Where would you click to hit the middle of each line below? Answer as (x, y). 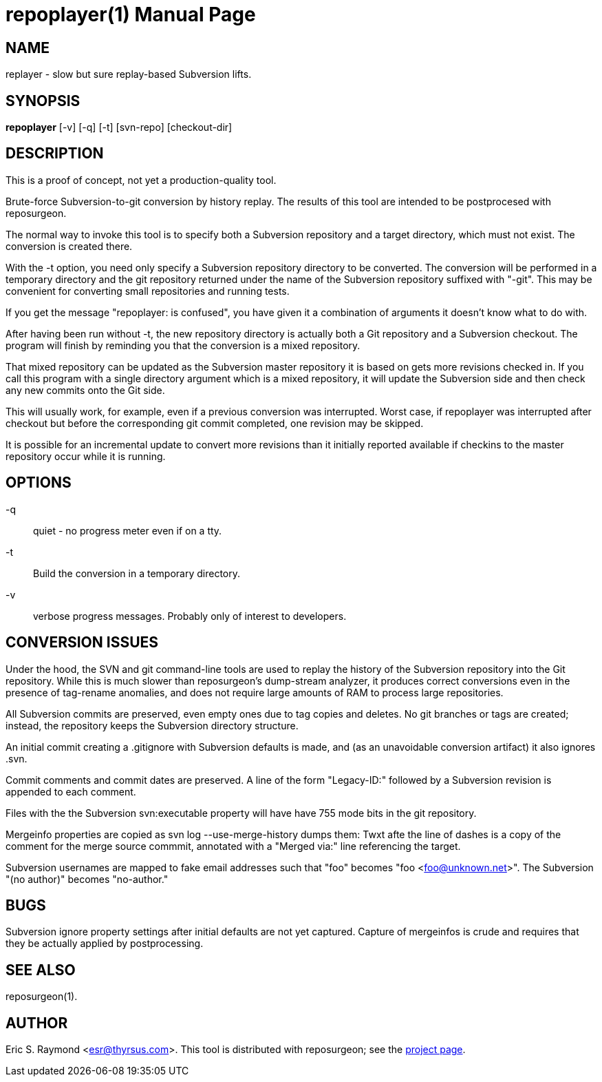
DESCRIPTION (55, 154)
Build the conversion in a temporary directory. (137, 573)
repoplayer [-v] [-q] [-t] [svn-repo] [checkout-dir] (119, 127)
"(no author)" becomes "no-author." (87, 879)
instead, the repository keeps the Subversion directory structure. (152, 725)
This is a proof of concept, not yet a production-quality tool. (141, 180)
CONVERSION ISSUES (82, 643)
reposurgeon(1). (42, 997)
